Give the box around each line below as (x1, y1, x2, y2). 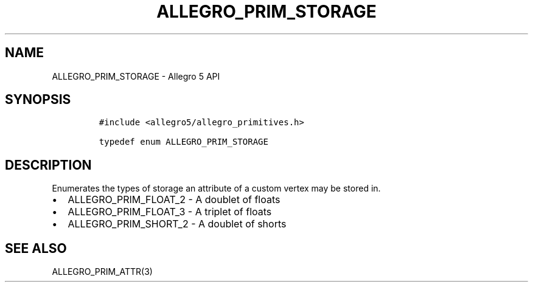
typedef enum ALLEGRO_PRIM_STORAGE (99, 137, 268, 147)
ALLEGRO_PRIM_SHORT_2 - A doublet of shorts (68, 218, 287, 230)
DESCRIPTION (5, 157, 92, 173)
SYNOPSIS (5, 92, 71, 108)
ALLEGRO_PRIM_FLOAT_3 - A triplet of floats (68, 206, 272, 218)
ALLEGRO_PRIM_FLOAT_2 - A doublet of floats (68, 193, 280, 206)
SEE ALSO (5, 240, 67, 256)
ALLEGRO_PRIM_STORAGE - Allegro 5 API (52, 71, 220, 81)
